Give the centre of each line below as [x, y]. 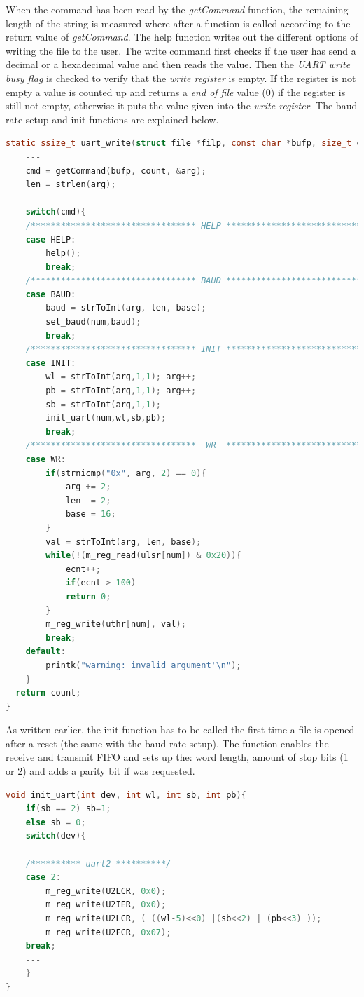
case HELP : [51, 239]
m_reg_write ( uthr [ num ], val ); [116, 624]
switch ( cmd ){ [56, 212]
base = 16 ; [91, 514]
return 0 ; [88, 596]
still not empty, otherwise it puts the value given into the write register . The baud [182, 106]
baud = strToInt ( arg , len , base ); [126, 308]
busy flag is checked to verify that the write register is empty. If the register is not [181, 77]
